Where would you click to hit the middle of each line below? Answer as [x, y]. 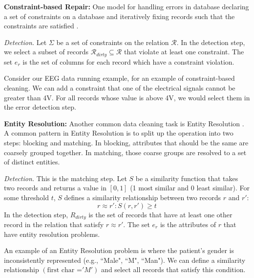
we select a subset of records [46, 52]
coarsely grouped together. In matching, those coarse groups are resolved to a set [125, 152]
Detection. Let [25, 42]
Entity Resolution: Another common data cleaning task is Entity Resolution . [124, 123]
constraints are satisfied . [41, 26]
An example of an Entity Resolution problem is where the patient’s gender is [119, 250]
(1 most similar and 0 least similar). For [190, 188]
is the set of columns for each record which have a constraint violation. [128, 61]
